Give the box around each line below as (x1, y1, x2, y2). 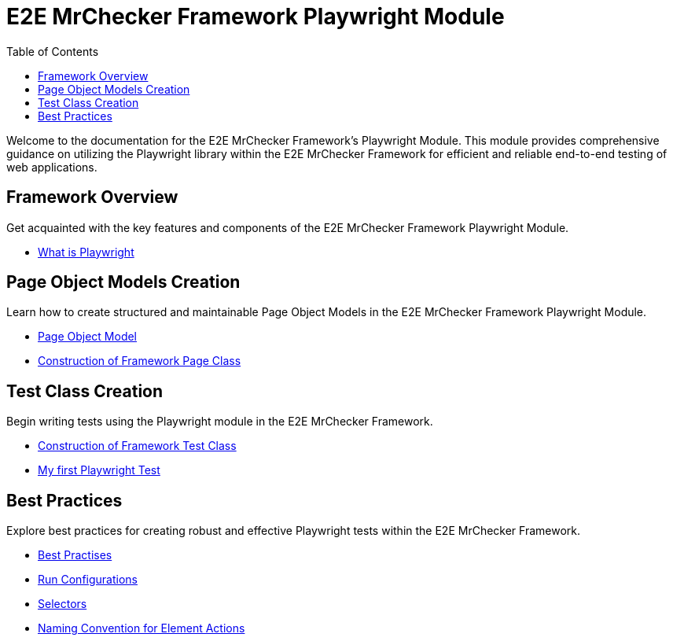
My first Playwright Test (38, 463, 160, 477)
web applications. (6, 160, 97, 174)
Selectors (38, 597, 87, 611)
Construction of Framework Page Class (38, 354, 241, 368)
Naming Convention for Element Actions (38, 621, 245, 635)
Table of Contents (6, 44, 99, 58)
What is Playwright (38, 245, 134, 259)
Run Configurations (38, 573, 138, 587)
